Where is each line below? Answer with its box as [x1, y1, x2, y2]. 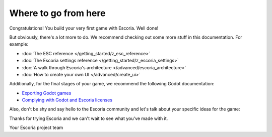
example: [9, 41, 29, 47]
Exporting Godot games [22, 90, 72, 96]
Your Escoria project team [9, 124, 63, 130]
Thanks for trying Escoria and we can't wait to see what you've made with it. [9, 115, 168, 121]
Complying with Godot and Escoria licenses [22, 97, 113, 103]
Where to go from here [9, 8, 106, 19]
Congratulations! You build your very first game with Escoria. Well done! [9, 25, 159, 31]
